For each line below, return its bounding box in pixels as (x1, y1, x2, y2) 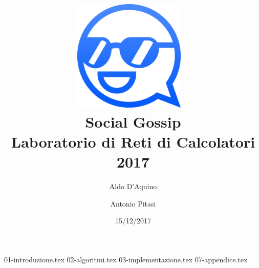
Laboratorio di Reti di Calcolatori (11, 131, 255, 152)
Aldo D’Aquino (109, 181, 157, 192)
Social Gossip (85, 111, 181, 132)
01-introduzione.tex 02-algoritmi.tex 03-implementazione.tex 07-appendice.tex (4, 254, 248, 265)
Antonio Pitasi (110, 198, 156, 209)
